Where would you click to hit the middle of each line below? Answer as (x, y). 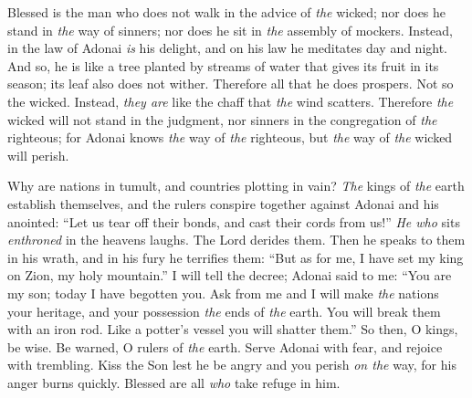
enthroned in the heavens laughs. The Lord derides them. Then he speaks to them (236, 240)
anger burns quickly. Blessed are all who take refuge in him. (174, 382)
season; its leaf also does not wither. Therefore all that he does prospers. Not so (231, 84)
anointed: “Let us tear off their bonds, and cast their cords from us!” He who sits (234, 221)
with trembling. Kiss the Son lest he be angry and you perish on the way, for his (232, 365)
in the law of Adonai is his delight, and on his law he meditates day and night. (228, 48)
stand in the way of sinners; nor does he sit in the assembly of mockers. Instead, (230, 30)
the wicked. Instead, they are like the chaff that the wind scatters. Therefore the (231, 101)
